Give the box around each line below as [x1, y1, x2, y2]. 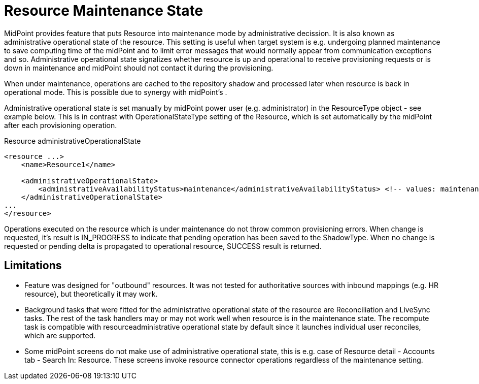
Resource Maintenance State [4, 2, 203, 19]
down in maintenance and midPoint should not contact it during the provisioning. [4, 63, 273, 72]
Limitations [4, 259, 62, 272]
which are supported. [24, 331, 96, 340]
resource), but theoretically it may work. [24, 289, 158, 298]
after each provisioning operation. [4, 120, 117, 130]
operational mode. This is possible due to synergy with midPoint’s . [4, 87, 227, 97]
